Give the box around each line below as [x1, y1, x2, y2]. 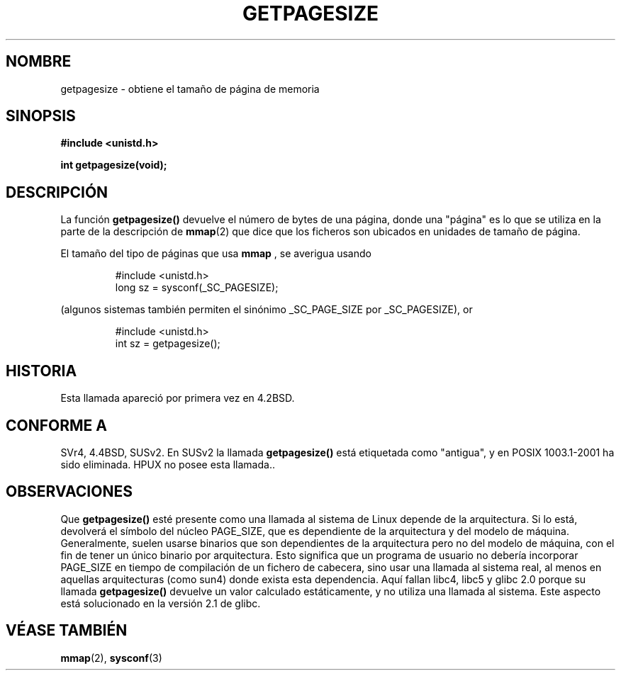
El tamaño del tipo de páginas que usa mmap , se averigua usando [60, 247, 371, 260]
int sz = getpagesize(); [115, 337, 220, 350]
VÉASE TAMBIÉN [6, 621, 128, 640]
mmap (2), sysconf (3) [60, 651, 162, 664]
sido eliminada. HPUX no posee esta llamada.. [60, 458, 275, 471]
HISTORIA [6, 361, 77, 380]
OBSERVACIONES [6, 483, 133, 501]
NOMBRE [6, 52, 72, 71]
